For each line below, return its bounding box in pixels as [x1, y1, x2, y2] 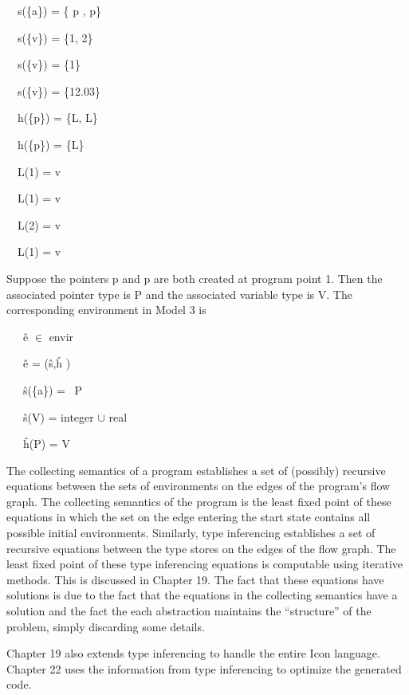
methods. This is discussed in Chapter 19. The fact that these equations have [6, 571, 384, 587]
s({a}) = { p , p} [17, 2, 102, 18]
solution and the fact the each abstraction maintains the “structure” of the [6, 603, 372, 619]
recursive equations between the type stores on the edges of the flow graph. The [6, 540, 396, 556]
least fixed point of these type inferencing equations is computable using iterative [6, 556, 403, 572]
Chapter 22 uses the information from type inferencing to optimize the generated [6, 660, 402, 677]
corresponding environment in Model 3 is [6, 301, 206, 318]
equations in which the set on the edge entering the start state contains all [6, 508, 371, 525]
